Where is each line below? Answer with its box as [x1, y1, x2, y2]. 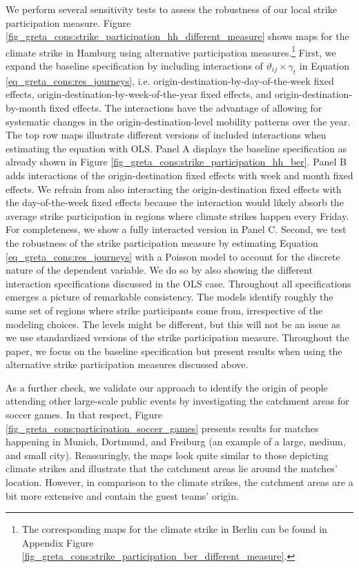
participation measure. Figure [6, 15, 131, 30]
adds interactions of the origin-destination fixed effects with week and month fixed [6, 168, 353, 182]
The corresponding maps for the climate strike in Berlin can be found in [21, 522, 327, 536]
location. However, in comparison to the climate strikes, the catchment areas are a [6, 475, 353, 489]
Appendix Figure [21, 535, 94, 549]
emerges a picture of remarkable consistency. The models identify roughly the [6, 290, 333, 304]
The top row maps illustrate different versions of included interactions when [6, 128, 327, 142]
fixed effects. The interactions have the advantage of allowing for [49, 101, 322, 115]
